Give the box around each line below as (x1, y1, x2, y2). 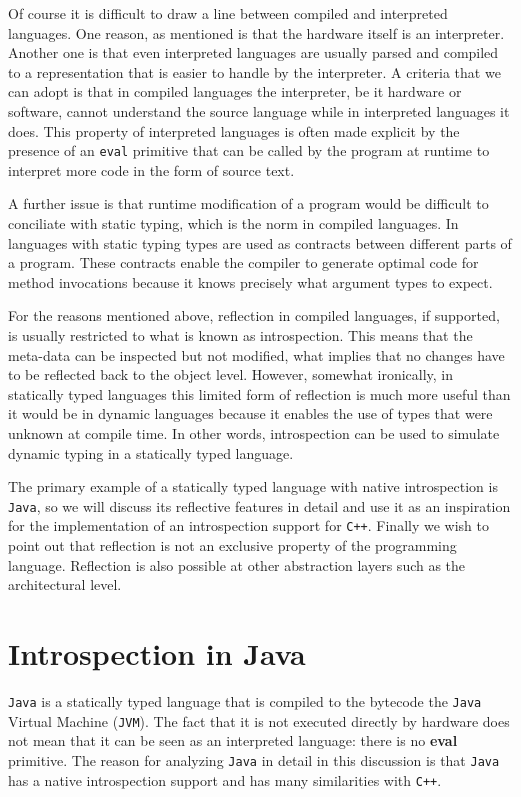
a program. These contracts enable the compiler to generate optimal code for (8, 252, 479, 273)
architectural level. (8, 574, 122, 595)
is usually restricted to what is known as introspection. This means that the (8, 324, 473, 345)
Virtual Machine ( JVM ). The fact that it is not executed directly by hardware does (8, 710, 510, 731)
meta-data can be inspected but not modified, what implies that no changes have (8, 344, 505, 365)
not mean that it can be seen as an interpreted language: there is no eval (8, 730, 458, 751)
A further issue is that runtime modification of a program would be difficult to (8, 193, 489, 214)
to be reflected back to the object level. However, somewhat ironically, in (8, 364, 454, 385)
